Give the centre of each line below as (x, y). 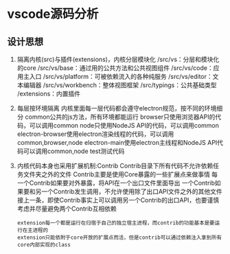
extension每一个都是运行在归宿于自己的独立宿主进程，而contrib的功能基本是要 (116, 223)
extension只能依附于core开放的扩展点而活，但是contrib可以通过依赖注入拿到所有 (119, 238)
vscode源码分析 (53, 14)
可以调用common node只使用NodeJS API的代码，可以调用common (124, 125)
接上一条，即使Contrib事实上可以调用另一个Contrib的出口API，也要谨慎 (118, 200)
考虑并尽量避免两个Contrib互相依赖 (67, 209)
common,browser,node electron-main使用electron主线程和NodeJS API (117, 142)
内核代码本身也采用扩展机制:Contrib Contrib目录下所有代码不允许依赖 (115, 166)
